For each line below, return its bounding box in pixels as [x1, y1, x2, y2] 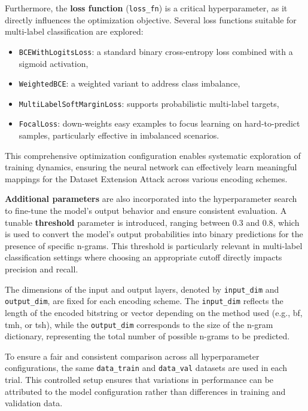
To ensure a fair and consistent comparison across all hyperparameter [5, 349, 260, 362]
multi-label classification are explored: [5, 25, 144, 38]
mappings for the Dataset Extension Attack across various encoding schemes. [5, 172, 288, 185]
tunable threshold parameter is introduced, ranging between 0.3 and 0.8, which [5, 216, 300, 228]
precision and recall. [5, 263, 78, 275]
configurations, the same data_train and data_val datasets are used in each [5, 361, 287, 374]
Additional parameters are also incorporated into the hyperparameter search [5, 192, 297, 205]
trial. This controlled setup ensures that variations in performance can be [5, 373, 274, 385]
